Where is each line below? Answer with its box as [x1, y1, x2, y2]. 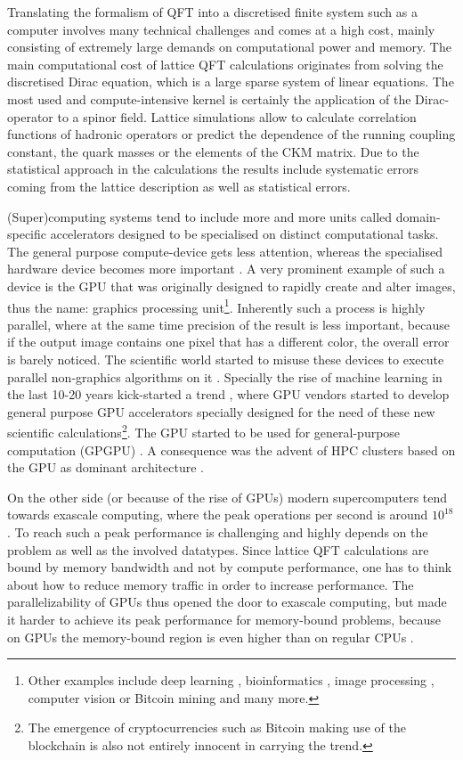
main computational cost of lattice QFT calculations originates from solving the [7, 54, 443, 73]
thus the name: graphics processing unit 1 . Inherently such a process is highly [7, 295, 426, 316]
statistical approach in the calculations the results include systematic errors [7, 159, 419, 178]
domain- [395, 207, 441, 225]
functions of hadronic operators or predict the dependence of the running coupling [7, 125, 456, 143]
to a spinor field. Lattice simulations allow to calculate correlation [57, 107, 417, 126]
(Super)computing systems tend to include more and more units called [7, 207, 393, 225]
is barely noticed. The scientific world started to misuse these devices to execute [7, 349, 444, 368]
